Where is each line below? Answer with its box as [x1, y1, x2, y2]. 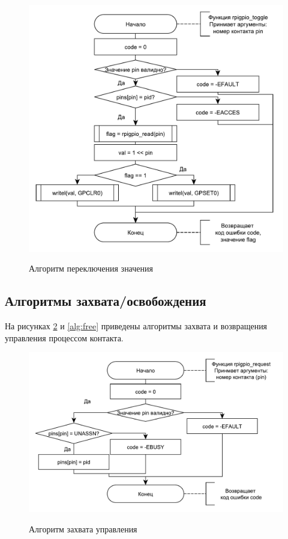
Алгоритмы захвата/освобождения [5, 291, 206, 310]
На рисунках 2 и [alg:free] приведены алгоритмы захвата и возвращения [5, 320, 268, 332]
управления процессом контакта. [5, 331, 124, 344]
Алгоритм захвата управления [29, 522, 137, 535]
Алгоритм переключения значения [29, 262, 153, 275]
